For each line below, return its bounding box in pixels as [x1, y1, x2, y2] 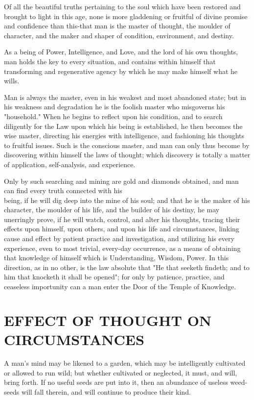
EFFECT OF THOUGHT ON [4, 310, 212, 330]
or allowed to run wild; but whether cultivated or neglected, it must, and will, [4, 367, 237, 377]
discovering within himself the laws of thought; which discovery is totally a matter [4, 150, 251, 160]
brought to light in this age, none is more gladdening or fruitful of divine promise [4, 11, 248, 21]
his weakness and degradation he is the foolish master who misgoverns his [4, 101, 225, 112]
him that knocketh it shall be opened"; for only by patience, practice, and [4, 272, 225, 282]
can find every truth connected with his [4, 185, 122, 196]
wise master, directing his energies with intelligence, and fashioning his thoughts [4, 130, 245, 141]
